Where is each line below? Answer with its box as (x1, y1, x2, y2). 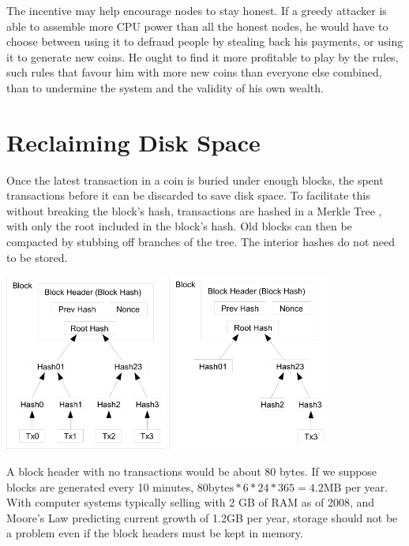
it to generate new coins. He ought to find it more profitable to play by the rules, (6, 48, 399, 65)
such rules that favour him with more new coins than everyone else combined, (6, 64, 382, 80)
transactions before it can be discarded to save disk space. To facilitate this (6, 187, 370, 204)
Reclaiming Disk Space (6, 125, 261, 158)
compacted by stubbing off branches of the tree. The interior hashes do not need (6, 234, 395, 250)
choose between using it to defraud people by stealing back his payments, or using (6, 33, 403, 50)
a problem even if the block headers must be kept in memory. (6, 525, 303, 541)
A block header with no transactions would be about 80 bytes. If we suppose (6, 462, 377, 479)
